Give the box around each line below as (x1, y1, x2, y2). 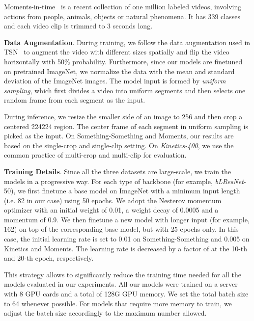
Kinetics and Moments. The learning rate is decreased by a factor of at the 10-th (4, 243, 248, 253)
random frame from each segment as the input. (4, 95, 145, 105)
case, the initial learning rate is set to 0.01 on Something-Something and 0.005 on (4, 234, 250, 244)
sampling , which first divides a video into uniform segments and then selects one (4, 85, 246, 95)
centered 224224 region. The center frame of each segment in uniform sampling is (4, 121, 248, 131)
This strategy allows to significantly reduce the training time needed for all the (4, 269, 242, 279)
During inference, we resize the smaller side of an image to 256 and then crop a (4, 111, 243, 121)
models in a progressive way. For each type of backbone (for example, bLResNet (4, 176, 244, 186)
